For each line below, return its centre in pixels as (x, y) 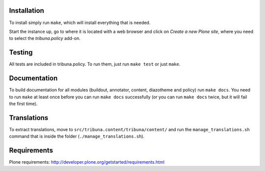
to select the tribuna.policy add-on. (45, 38)
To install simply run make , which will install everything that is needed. (80, 23)
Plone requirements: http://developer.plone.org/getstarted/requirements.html (87, 162)
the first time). (23, 104)
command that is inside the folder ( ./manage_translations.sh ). (77, 136)
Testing (21, 52)
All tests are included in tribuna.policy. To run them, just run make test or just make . (95, 64)
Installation (26, 11)
